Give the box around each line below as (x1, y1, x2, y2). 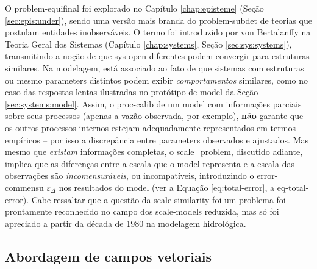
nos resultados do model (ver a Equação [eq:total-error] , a (59, 181, 275, 193)
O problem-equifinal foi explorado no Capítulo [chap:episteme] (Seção (5, 2, 264, 14)
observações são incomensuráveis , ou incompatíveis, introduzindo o (5, 169, 254, 182)
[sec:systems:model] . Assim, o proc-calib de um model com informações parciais (5, 97, 302, 110)
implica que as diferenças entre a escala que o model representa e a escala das (5, 157, 294, 170)
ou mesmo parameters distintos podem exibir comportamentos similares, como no (5, 73, 308, 86)
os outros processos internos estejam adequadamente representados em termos (5, 121, 296, 134)
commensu (5, 181, 44, 193)
